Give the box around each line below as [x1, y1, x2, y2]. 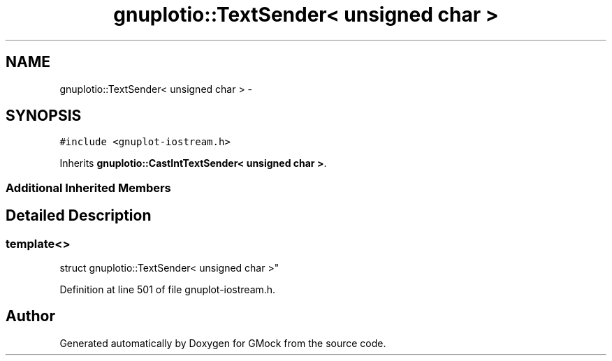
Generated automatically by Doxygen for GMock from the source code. [59, 337, 386, 349]
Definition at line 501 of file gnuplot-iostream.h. [59, 283, 276, 296]
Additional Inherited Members [6, 180, 171, 195]
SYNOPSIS [6, 107, 82, 125]
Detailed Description [6, 207, 152, 225]
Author [6, 307, 55, 325]
